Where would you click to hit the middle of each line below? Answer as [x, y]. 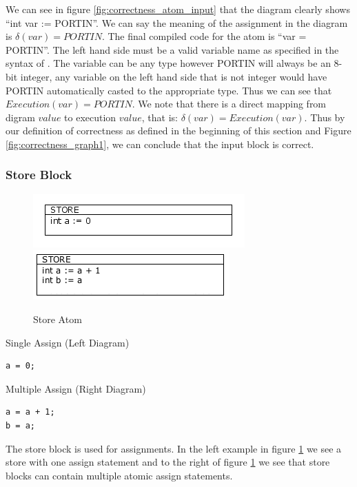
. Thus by [325, 117]
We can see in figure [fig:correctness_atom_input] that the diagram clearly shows [178, 9]
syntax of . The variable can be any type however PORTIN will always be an [168, 63]
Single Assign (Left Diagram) [68, 342]
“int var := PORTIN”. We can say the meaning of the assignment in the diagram [177, 22]
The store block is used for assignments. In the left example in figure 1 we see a [174, 448]
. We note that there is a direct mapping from [229, 104]
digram [20, 117]
